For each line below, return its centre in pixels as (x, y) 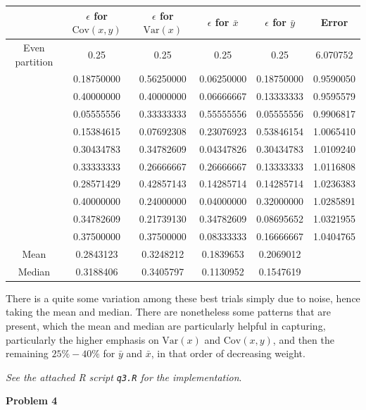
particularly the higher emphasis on (82, 339)
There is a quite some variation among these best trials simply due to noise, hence (183, 298)
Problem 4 (32, 400)
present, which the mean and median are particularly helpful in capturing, (166, 325)
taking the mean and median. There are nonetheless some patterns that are (169, 312)
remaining (27, 353)
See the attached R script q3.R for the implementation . (124, 377)
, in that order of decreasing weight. (228, 353)
